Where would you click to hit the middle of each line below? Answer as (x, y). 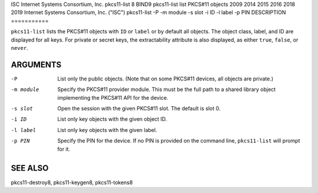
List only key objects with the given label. (107, 130)
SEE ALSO (30, 168)
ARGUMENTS (36, 65)
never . (20, 48)
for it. (64, 149)
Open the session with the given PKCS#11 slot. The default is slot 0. (139, 109)
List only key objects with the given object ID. (112, 119)
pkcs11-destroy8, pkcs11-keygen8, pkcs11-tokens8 (72, 182)
